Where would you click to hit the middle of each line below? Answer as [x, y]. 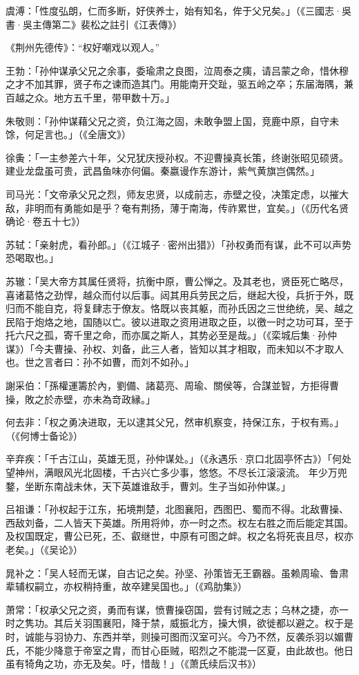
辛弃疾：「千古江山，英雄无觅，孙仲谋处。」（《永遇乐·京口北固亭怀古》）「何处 [178, 459]
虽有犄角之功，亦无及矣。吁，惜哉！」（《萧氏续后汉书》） [134, 664]
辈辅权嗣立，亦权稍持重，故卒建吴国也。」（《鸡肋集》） [126, 586]
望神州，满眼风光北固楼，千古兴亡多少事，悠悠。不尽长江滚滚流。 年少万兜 [176, 472]
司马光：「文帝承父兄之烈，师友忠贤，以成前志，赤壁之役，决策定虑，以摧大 [177, 194]
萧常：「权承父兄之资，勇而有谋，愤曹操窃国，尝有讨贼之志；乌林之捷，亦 [172, 609]
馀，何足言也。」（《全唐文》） [68, 134]
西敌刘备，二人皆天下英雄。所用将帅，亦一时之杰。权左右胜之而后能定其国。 [179, 522]
